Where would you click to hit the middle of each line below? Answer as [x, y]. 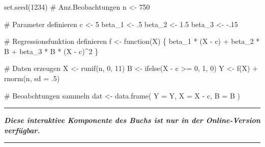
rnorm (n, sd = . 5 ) [32, 78]
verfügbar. [22, 130]
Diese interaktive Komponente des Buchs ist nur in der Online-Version [132, 120]
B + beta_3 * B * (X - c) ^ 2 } [51, 51]
